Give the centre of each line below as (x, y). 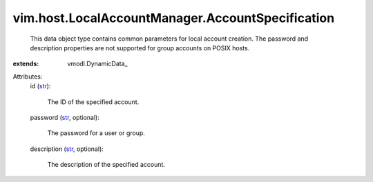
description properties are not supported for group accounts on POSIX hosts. (140, 48)
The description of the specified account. (106, 165)
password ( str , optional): (65, 117)
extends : (26, 64)
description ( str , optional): (67, 149)
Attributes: (28, 77)
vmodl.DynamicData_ (97, 64)
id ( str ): (40, 86)
